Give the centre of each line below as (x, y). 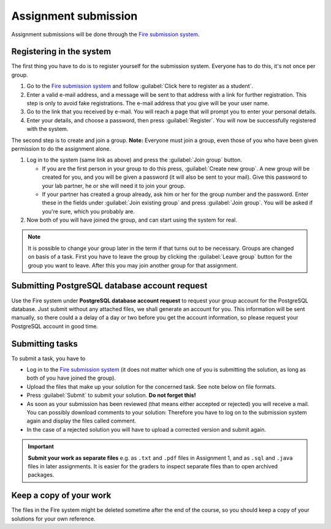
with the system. (48, 129)
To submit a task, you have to (48, 358)
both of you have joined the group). (71, 378)
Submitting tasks (44, 344)
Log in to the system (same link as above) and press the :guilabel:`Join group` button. (134, 160)
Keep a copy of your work (61, 496)
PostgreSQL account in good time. (55, 326)
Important (41, 446)
